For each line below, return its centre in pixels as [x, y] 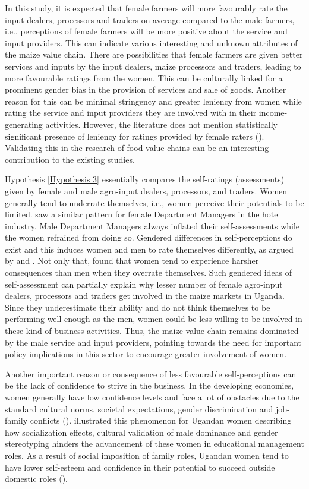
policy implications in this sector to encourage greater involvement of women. [146, 354]
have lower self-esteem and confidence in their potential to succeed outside [140, 467]
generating [24, 124]
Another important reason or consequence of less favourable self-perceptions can [151, 373]
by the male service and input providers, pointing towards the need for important [153, 342]
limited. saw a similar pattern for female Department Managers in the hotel [143, 214]
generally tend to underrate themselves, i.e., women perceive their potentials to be [154, 202]
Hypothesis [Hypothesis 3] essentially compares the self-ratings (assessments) [145, 179]
